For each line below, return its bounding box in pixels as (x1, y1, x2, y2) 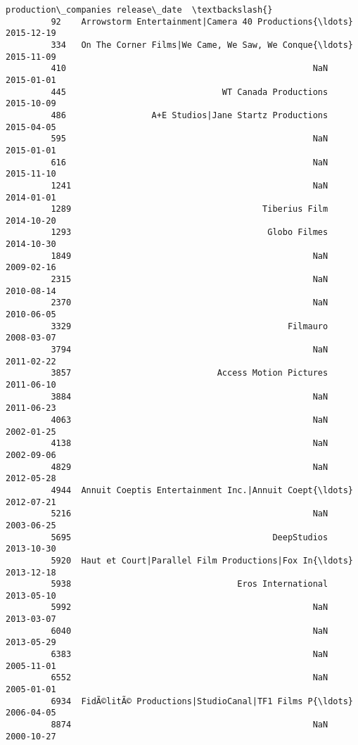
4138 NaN (51, 438, 328, 449)
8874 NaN (51, 720, 328, 730)
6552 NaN (51, 673, 328, 683)
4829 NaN (51, 461, 328, 472)
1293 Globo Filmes (51, 227, 328, 238)
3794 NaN (51, 345, 328, 355)
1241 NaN (51, 180, 328, 191)
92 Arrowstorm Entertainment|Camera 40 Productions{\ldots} (51, 16, 353, 27)
